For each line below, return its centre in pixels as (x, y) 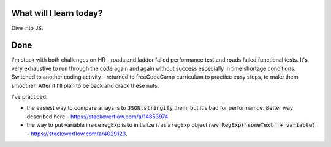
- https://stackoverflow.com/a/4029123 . (77, 134)
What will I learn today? (57, 13)
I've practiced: (30, 96)
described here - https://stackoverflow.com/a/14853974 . (98, 117)
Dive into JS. (27, 28)
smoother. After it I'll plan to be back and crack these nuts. (85, 85)
